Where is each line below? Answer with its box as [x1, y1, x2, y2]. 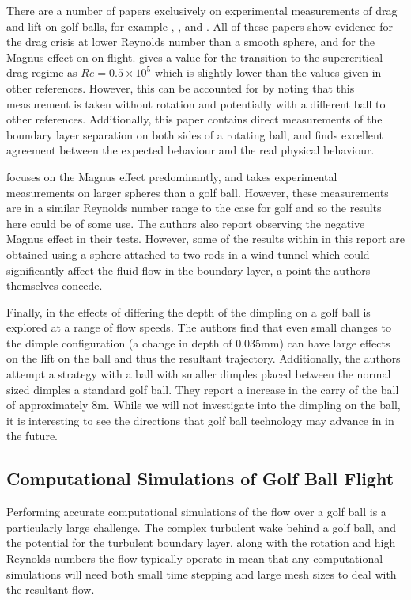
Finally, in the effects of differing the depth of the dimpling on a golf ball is [6, 303, 371, 320]
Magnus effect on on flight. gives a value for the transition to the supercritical [6, 48, 383, 65]
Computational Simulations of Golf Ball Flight [6, 466, 394, 491]
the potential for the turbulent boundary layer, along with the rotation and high [6, 534, 396, 551]
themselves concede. [6, 277, 103, 294]
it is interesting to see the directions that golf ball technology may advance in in [6, 412, 394, 428]
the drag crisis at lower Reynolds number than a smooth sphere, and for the [6, 33, 375, 50]
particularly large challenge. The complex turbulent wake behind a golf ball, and [6, 518, 396, 535]
